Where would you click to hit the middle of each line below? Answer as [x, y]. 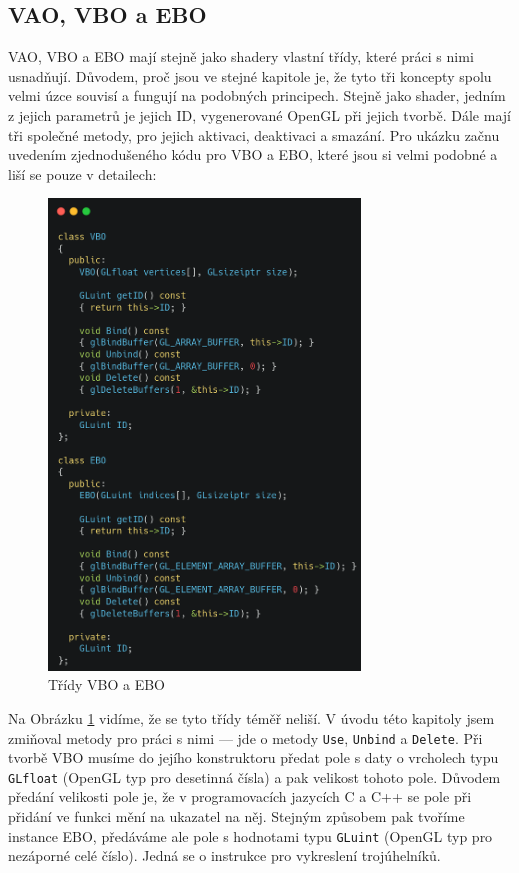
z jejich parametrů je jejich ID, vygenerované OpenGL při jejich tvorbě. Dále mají [259, 114]
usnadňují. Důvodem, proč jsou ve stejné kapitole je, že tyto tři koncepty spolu [250, 75]
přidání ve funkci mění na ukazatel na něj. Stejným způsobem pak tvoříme [236, 816]
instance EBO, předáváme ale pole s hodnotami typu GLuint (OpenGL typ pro [250, 835]
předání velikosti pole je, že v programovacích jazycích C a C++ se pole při [240, 796]
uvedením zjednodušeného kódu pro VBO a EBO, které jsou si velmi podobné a [253, 154]
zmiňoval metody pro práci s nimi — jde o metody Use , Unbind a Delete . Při [245, 737]
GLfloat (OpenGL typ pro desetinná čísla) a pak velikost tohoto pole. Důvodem [254, 776]
